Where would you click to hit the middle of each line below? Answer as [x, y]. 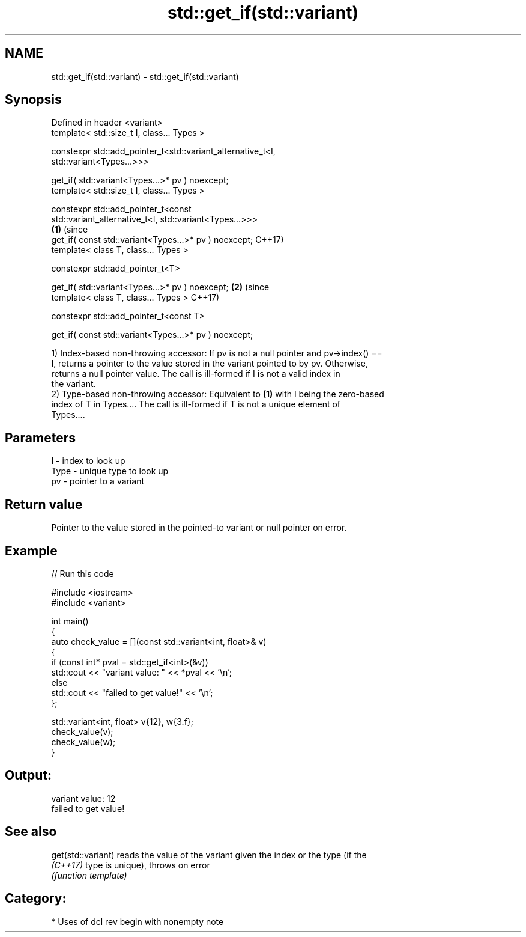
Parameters [40, 438]
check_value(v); [82, 731]
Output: [28, 775]
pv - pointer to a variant [98, 481]
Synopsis [33, 100]
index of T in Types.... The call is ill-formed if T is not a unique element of [196, 404]
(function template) [89, 875]
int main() [70, 621]
